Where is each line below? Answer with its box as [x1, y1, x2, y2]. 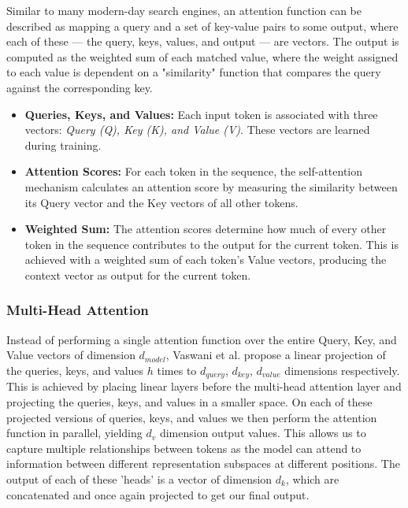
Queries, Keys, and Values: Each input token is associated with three [24, 106, 378, 122]
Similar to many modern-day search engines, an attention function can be [6, 2, 362, 18]
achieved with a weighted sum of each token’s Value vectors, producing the [24, 251, 387, 268]
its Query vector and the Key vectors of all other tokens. [24, 194, 299, 210]
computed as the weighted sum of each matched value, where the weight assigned [6, 48, 399, 65]
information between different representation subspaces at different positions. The [6, 455, 400, 472]
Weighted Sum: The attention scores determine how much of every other [24, 221, 387, 237]
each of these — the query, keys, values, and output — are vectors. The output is [6, 33, 399, 50]
